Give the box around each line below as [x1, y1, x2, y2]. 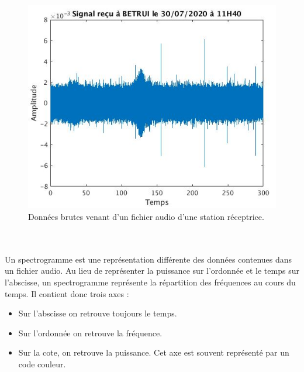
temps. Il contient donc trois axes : [5, 287, 129, 299]
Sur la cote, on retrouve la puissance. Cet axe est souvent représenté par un [18, 346, 289, 359]
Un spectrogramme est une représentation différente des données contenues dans [5, 253, 292, 265]
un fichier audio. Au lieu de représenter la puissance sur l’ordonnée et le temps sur [5, 264, 299, 277]
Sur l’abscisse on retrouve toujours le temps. [18, 307, 177, 319]
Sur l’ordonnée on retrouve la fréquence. [18, 326, 163, 339]
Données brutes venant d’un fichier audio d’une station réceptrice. [28, 210, 264, 222]
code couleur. [18, 357, 66, 370]
